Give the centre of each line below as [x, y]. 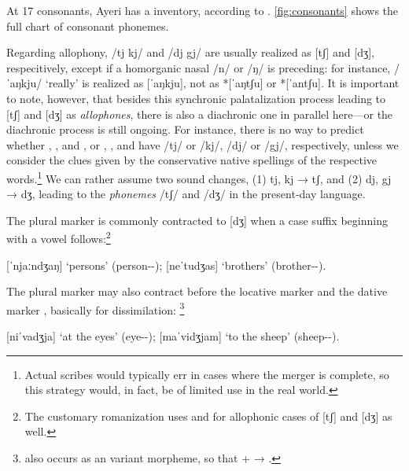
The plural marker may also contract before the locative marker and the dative [197, 291]
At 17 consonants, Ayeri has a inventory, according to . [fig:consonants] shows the [203, 10]
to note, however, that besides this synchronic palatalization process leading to [196, 98]
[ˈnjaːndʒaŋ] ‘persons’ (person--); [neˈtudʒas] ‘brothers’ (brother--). [166, 265]
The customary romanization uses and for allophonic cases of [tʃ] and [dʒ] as [208, 416]
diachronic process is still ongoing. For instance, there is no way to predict [185, 129]
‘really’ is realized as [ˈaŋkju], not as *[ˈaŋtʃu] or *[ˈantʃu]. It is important [222, 83]
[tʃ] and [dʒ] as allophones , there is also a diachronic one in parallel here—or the [200, 114]
